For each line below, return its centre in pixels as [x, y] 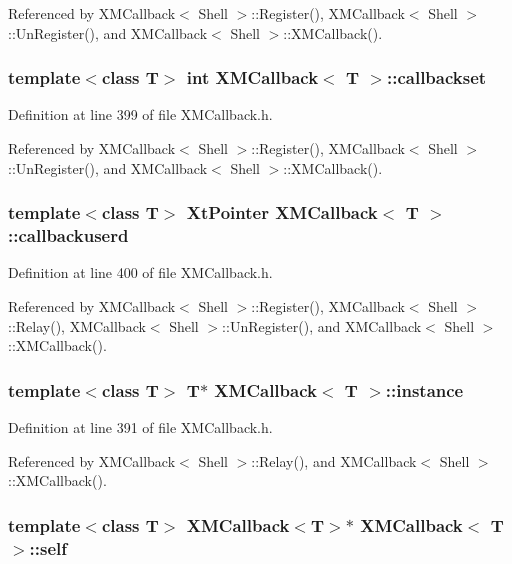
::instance [424, 389]
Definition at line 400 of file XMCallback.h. [140, 272]
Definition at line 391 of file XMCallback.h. [140, 426]
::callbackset [436, 77]
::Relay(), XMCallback [77, 325]
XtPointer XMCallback [282, 212]
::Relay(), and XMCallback [334, 460]
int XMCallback [252, 77]
